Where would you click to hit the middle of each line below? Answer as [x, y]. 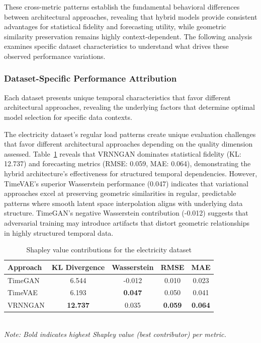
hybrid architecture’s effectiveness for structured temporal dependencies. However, [131, 173]
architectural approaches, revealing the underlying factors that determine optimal [130, 107]
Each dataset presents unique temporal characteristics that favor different [117, 97]
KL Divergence [78, 267]
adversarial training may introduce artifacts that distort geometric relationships [127, 222]
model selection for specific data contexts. [68, 117]
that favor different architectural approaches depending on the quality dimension [128, 144]
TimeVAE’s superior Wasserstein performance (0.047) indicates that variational [126, 183]
